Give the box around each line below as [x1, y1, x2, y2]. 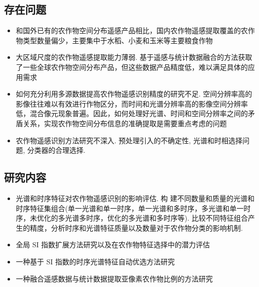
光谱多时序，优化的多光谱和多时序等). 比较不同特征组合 [65, 213, 248, 223]
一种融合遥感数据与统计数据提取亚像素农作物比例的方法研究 [16, 273, 213, 283]
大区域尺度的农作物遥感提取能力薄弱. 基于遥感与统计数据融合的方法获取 [16, 52, 252, 62]
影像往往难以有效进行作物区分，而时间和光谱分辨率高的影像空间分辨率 [16, 98, 248, 109]
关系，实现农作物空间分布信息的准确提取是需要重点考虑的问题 [23, 118, 227, 128]
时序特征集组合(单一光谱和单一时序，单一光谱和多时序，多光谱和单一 [16, 203, 244, 213]
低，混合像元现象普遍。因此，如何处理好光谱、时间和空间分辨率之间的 [16, 108, 248, 119]
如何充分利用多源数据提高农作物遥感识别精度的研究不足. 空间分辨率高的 [16, 88, 252, 99]
